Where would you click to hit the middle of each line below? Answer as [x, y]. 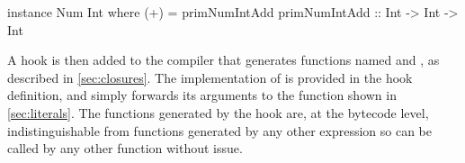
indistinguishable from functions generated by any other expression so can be [219, 130]
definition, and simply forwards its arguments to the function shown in [202, 95]
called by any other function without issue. [125, 148]
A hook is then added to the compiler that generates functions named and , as [224, 60]
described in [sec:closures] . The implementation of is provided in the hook [210, 77]
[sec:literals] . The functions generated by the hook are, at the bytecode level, [218, 112]
